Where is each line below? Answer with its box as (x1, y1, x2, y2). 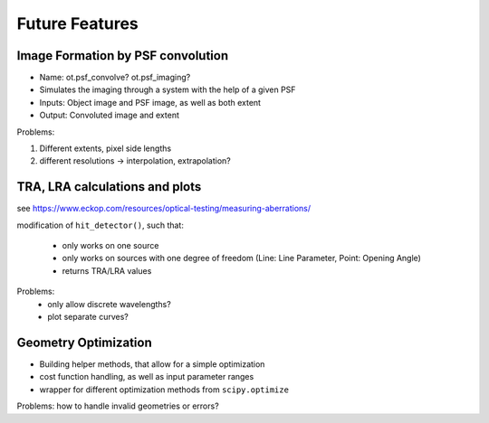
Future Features (16, 14, 139, 33)
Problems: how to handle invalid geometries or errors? (16, 400, 219, 411)
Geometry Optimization (16, 334, 153, 350)
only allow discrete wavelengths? (47, 298, 171, 309)
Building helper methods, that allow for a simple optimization (39, 358, 265, 370)
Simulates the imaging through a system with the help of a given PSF (39, 84, 296, 95)
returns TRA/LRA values (62, 265, 152, 276)
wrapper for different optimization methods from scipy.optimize (39, 384, 290, 395)
